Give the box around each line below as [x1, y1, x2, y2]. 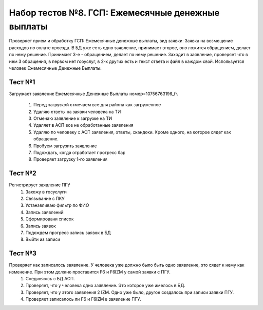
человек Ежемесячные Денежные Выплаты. [9, 65, 102, 71]
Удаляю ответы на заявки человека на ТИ [33, 109, 121, 115]
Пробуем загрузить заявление [33, 143, 97, 149]
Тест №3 [9, 249, 37, 258]
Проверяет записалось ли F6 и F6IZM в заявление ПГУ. [25, 296, 141, 302]
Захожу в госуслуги [25, 189, 67, 194]
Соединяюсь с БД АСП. [25, 276, 75, 282]
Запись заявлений [25, 209, 64, 215]
